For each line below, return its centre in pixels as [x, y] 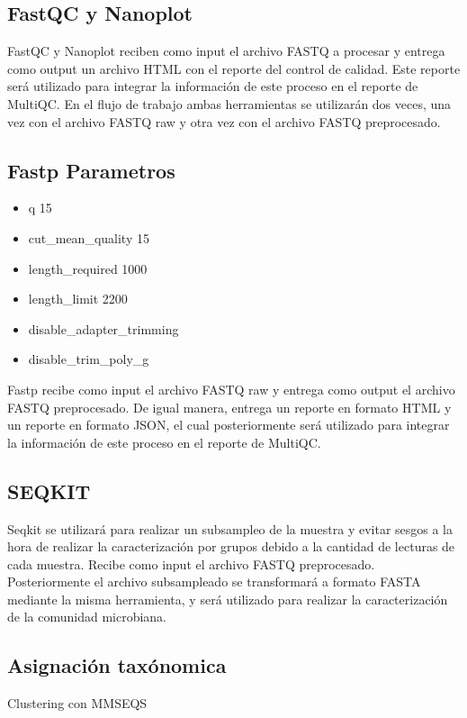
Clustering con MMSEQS [77, 703]
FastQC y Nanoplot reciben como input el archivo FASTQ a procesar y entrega [226, 51]
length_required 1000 [88, 268]
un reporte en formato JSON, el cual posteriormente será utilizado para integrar [229, 425]
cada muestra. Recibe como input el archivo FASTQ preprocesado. [191, 563]
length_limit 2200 [78, 299]
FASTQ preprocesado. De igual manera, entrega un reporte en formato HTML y [229, 407]
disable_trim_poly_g [89, 359]
